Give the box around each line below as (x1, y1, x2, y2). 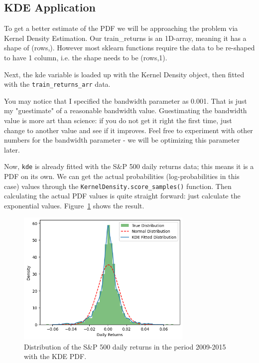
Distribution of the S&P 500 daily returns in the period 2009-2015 (24, 341, 226, 352)
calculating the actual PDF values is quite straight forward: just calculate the (4, 190, 241, 201)
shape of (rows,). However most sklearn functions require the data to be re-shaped (4, 42, 255, 53)
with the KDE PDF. (24, 351, 87, 362)
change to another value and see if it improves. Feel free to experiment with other (4, 125, 253, 135)
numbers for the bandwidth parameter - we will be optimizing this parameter (4, 135, 240, 145)
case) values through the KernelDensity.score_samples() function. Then (4, 181, 232, 191)
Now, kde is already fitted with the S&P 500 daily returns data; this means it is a (4, 161, 254, 172)
